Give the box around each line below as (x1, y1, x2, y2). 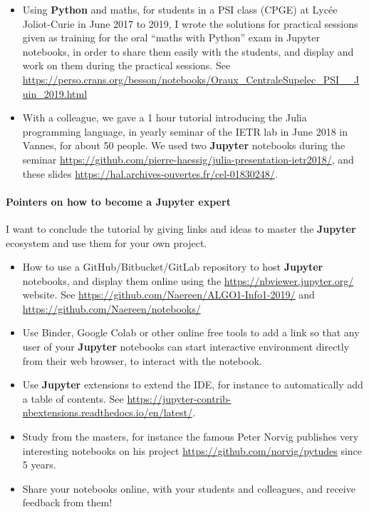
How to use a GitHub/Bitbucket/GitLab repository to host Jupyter (22, 259, 323, 274)
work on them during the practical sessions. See (22, 58, 231, 73)
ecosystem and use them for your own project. (6, 235, 207, 250)
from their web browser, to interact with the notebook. (22, 353, 262, 368)
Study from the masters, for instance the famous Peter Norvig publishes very (22, 429, 359, 444)
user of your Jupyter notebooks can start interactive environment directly (22, 339, 350, 354)
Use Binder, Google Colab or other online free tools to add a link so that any (22, 325, 360, 340)
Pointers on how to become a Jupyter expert (6, 194, 231, 209)
